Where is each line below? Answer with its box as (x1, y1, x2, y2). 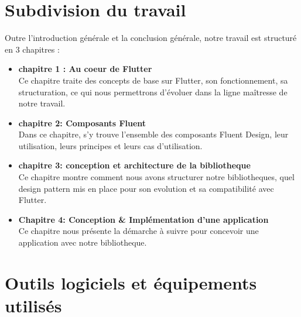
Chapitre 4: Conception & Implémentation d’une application (18, 213, 269, 225)
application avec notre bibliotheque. (18, 236, 147, 249)
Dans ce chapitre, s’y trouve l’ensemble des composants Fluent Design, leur (18, 128, 289, 140)
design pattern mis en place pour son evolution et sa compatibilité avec (18, 182, 274, 194)
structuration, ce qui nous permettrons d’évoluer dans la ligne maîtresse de (18, 85, 288, 98)
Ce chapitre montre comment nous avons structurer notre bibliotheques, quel (18, 171, 295, 183)
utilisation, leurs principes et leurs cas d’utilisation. (18, 139, 203, 151)
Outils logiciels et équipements (5, 270, 257, 294)
